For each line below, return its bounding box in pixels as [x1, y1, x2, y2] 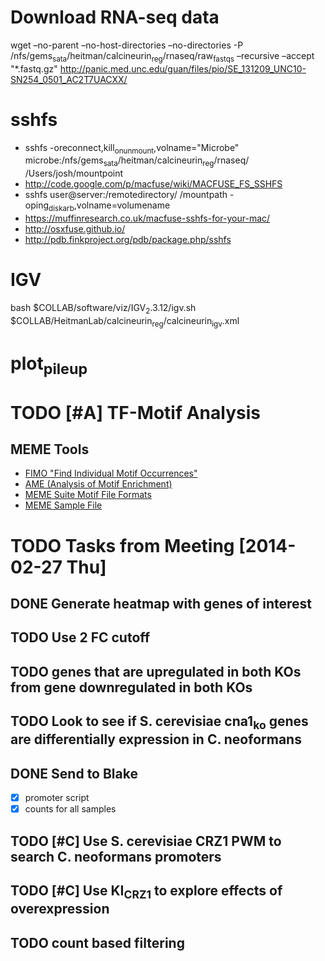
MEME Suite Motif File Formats [24, 489, 152, 501]
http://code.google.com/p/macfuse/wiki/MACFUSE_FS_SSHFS [24, 178, 283, 190]
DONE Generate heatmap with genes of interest [10, 595, 312, 612]
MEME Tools [10, 441, 90, 458]
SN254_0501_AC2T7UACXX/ [10, 73, 128, 85]
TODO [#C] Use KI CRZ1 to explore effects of [10, 882, 283, 902]
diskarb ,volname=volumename [48, 199, 171, 214]
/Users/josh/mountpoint [24, 167, 124, 180]
